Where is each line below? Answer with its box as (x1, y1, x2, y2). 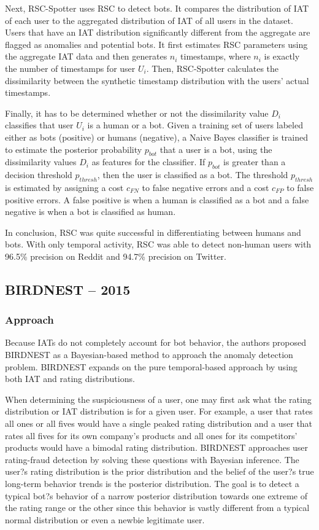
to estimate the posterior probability (5, 142, 142, 155)
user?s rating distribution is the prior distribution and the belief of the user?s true (5, 465, 314, 478)
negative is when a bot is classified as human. (5, 205, 176, 218)
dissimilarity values (5, 155, 77, 168)
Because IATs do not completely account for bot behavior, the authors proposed (5, 336, 307, 349)
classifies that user (5, 119, 74, 131)
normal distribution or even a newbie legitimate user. (5, 513, 205, 526)
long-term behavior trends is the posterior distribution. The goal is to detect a (5, 477, 299, 490)
